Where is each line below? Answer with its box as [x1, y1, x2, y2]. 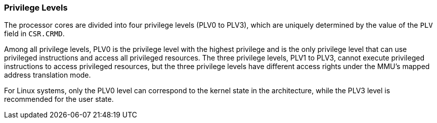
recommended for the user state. [4, 95, 114, 104]
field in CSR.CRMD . [4, 29, 65, 38]
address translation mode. [4, 71, 91, 80]
